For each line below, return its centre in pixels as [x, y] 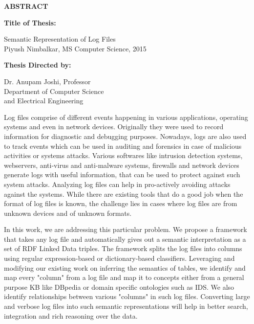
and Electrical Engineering [44, 101]
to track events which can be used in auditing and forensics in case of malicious [123, 146]
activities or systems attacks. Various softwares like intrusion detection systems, [123, 155]
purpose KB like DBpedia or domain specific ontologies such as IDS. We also [119, 287]
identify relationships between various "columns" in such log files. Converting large [127, 296]
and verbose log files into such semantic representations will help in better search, [126, 306]
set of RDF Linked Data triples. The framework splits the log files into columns [123, 248]
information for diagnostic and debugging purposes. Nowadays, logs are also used [125, 136]
